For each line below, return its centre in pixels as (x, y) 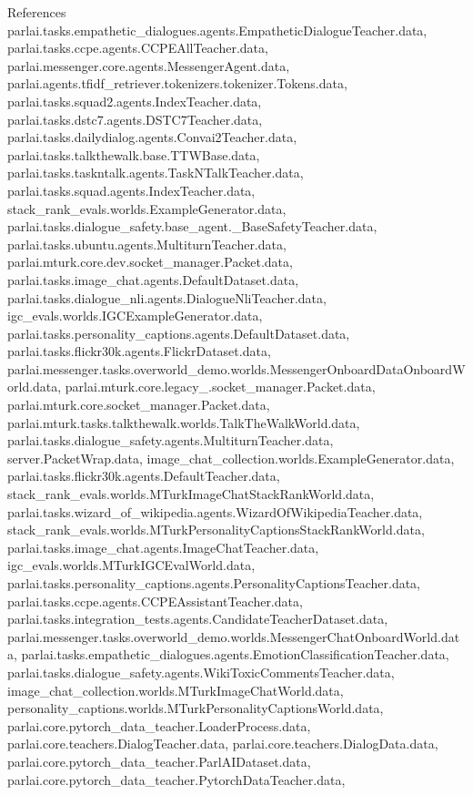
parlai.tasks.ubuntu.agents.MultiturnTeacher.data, (147, 244)
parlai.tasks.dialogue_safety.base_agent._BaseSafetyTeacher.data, (192, 226)
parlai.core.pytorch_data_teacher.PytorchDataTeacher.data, (176, 779)
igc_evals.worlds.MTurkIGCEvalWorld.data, (131, 565)
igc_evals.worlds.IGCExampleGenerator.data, (135, 316)
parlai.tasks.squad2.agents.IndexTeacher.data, (135, 101)
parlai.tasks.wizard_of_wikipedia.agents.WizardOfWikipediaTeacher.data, (215, 511)
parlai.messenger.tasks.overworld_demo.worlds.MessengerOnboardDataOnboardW (236, 368)
